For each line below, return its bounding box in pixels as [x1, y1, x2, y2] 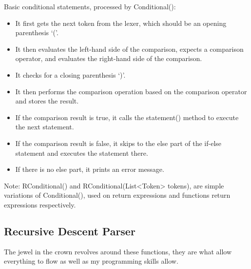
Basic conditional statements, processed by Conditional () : [4, 1, 176, 11]
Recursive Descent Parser [4, 223, 135, 238]
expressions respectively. [4, 199, 76, 209]
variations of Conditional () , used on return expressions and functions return [4, 190, 231, 200]
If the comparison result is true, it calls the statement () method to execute [15, 112, 239, 122]
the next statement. [15, 122, 74, 132]
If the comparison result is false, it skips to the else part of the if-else [15, 138, 222, 148]
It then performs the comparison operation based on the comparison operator [15, 86, 247, 96]
